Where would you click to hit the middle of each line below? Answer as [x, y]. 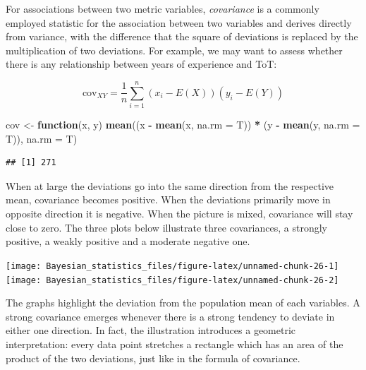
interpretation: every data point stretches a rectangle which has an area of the [175, 344]
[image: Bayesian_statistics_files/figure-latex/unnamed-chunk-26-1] [172, 266]
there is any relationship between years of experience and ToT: [141, 64]
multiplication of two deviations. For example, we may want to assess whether [174, 50]
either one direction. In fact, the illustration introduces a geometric [151, 330]
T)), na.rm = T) [42, 138]
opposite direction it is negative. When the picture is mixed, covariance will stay [179, 214]
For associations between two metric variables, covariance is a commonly [163, 8]
